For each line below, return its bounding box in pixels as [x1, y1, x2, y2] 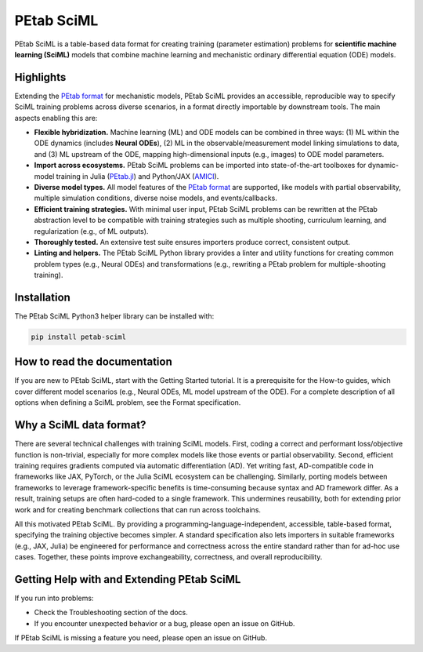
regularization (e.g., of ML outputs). [34, 226, 149, 235]
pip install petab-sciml [31, 332, 127, 341]
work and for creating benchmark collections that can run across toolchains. [14, 504, 262, 514]
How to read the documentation [14, 355, 172, 369]
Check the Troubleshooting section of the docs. [34, 608, 188, 617]
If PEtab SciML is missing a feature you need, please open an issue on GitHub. [14, 633, 268, 643]
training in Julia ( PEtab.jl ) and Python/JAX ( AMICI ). [56, 171, 219, 180]
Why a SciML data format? [14, 418, 146, 432]
